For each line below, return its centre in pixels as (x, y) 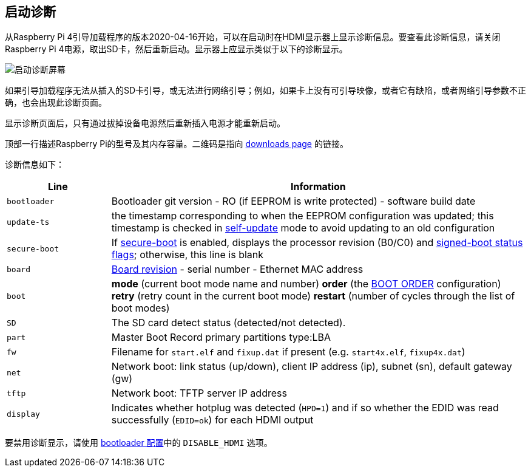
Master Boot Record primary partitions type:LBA (221, 337)
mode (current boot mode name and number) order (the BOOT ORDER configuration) (306, 284)
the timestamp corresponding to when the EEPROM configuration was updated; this (303, 216)
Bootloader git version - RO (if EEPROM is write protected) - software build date (293, 201)
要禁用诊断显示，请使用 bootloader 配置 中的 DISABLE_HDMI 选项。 (139, 443)
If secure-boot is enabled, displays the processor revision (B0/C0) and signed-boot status (317, 243)
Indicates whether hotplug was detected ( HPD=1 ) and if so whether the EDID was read (305, 408)
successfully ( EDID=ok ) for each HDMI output (212, 420)
